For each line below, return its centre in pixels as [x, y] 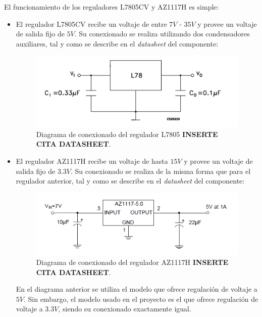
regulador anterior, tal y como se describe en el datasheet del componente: [130, 181]
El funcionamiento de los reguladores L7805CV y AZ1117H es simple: [112, 7]
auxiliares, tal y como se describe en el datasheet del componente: [117, 43]
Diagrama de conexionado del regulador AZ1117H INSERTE [132, 262]
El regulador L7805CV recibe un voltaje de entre [91, 24]
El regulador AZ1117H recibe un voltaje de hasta [92, 161]
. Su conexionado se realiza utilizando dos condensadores [162, 34]
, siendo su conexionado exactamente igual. [125, 309]
